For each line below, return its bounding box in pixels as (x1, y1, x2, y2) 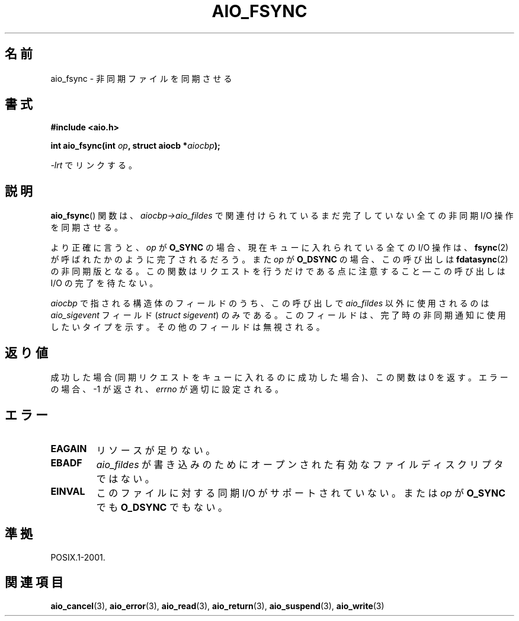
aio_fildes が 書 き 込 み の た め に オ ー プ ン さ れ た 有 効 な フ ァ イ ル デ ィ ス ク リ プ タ (96, 458, 504, 470)
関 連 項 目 (5, 575, 63, 590)
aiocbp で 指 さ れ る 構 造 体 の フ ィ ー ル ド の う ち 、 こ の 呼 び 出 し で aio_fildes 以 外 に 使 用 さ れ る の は (50, 298, 489, 309)
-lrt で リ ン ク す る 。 (50, 160, 137, 171)
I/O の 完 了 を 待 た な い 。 (50, 278, 158, 289)
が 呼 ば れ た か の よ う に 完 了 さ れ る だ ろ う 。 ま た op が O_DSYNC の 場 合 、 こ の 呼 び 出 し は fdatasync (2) (50, 254, 508, 265)
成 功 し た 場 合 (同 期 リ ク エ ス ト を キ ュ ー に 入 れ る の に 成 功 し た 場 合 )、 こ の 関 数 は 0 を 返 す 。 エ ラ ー (50, 372, 508, 383)
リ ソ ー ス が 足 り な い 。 (96, 444, 216, 456)
